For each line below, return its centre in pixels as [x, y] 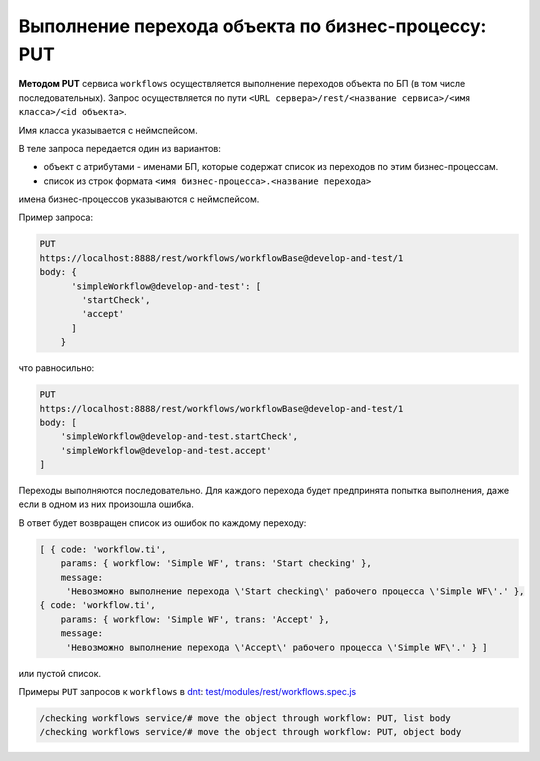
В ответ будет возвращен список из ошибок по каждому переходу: [162, 522]
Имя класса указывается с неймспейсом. [108, 130]
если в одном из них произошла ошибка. [106, 504]
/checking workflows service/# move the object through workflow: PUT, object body [250, 732]
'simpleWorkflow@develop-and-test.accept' [166, 450]
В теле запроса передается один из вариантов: [120, 148]
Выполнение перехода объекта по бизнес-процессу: [252, 26]
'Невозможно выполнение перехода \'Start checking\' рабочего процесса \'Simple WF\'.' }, [295, 591]
